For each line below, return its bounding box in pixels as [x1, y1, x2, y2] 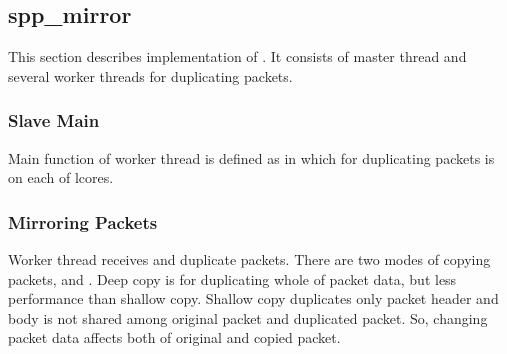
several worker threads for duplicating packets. [8, 65, 293, 86]
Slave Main [8, 108, 100, 133]
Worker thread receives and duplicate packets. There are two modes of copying [8, 249, 491, 270]
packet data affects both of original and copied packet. [8, 327, 341, 348]
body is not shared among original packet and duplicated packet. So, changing [8, 307, 488, 328]
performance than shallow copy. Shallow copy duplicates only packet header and [8, 288, 499, 309]
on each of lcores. [8, 167, 114, 188]
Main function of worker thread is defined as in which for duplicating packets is [8, 147, 495, 168]
